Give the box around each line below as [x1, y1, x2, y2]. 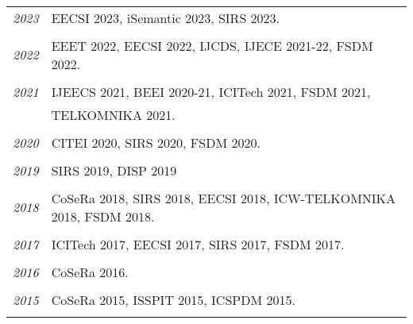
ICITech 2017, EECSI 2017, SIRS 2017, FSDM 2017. [51, 234, 345, 253]
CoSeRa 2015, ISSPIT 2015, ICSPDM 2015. [51, 290, 295, 309]
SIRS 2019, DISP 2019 [51, 160, 177, 179]
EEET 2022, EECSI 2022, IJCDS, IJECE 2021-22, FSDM [51, 36, 373, 55]
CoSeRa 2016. [51, 262, 129, 281]
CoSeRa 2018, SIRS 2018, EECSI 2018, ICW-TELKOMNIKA [51, 188, 396, 207]
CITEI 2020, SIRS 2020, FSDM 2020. [51, 133, 261, 152]
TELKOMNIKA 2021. [51, 105, 176, 124]
